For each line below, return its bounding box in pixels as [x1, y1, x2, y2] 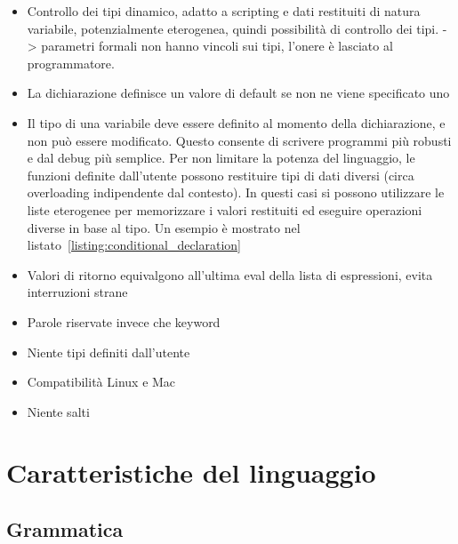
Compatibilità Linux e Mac [27, 372, 176, 391]
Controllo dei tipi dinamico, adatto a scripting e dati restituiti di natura [27, 2, 421, 20]
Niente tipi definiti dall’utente [27, 342, 190, 361]
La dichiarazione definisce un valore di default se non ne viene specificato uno [27, 84, 450, 102]
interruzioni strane [27, 283, 128, 301]
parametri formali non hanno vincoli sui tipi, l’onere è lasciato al [41, 36, 393, 55]
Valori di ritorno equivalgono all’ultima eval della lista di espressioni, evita [27, 265, 433, 284]
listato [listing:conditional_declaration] [27, 236, 242, 254]
